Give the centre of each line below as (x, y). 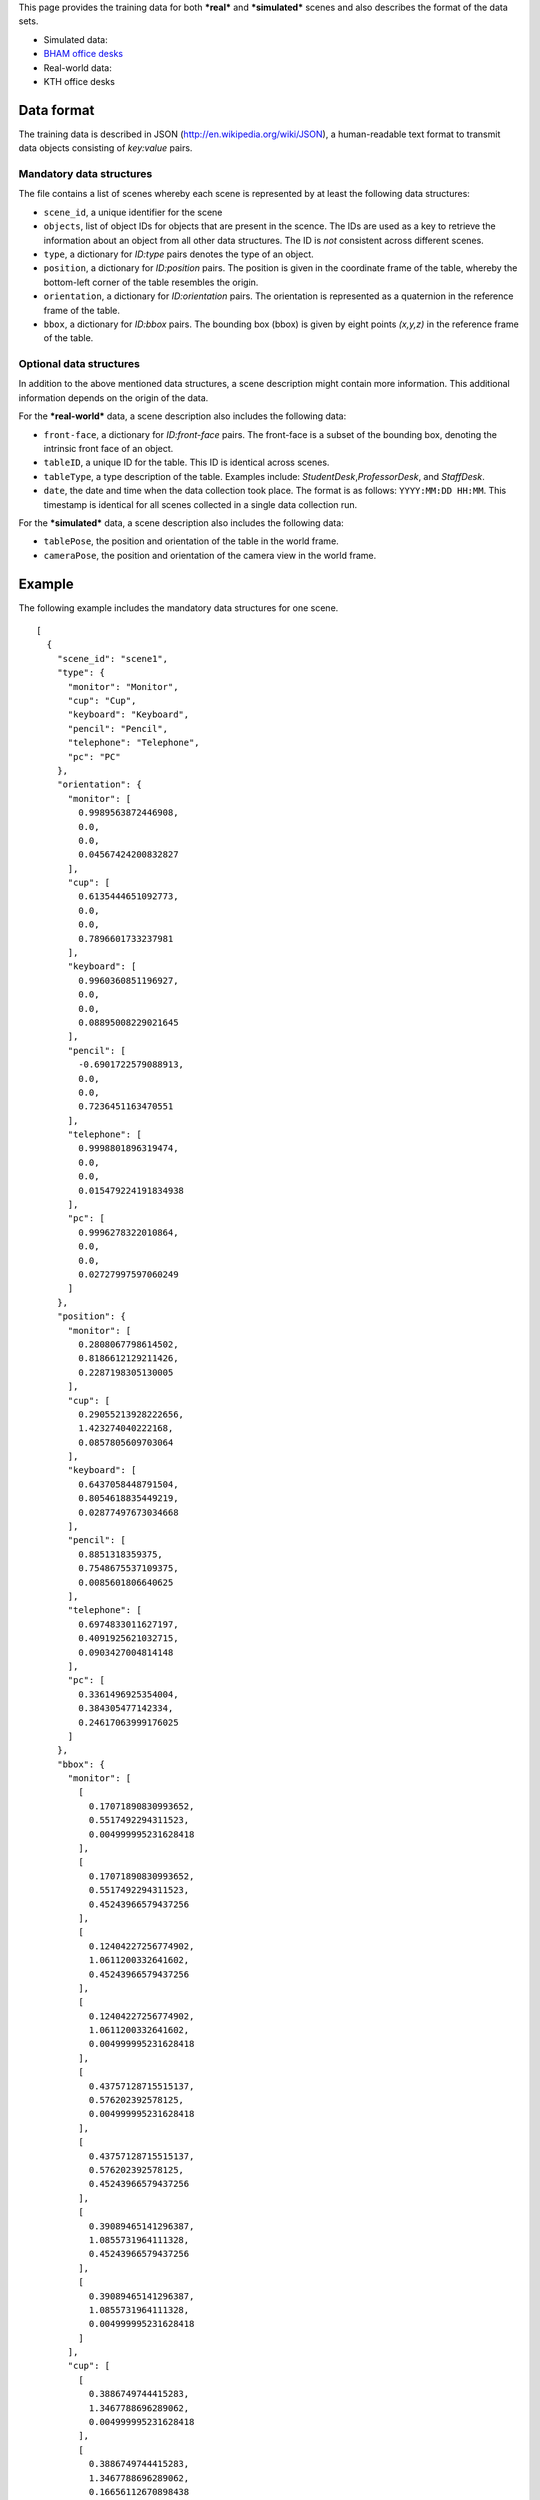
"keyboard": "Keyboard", (128, 714)
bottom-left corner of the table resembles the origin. (151, 282)
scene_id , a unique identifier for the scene (133, 212)
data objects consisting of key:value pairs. (105, 148)
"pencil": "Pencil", (118, 728)
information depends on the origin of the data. (113, 397)
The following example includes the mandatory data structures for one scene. (178, 607)
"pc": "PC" (94, 756)
